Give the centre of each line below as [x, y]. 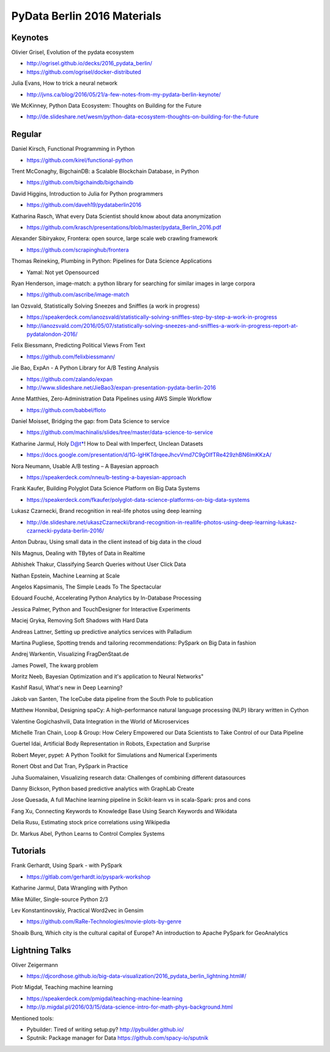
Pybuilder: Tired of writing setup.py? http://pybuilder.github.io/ [105, 1029]
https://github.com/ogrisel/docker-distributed [84, 72]
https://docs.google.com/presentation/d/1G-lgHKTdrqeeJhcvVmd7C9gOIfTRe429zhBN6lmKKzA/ [149, 455]
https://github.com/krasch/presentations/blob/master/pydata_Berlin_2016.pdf [124, 227]
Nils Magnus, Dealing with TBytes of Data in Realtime [78, 553]
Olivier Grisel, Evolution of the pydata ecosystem [73, 53]
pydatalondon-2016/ [52, 334]
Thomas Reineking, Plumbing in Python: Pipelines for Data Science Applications [112, 261]
